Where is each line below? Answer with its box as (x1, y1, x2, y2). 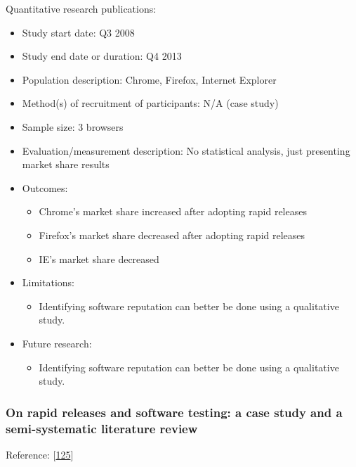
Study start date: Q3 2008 (22, 25, 135, 39)
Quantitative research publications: (6, 1, 157, 15)
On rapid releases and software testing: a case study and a (6, 403, 343, 421)
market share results (22, 157, 110, 172)
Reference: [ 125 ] (6, 447, 74, 461)
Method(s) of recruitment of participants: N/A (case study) (22, 96, 279, 110)
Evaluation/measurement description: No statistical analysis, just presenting (22, 143, 350, 158)
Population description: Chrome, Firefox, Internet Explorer (22, 72, 277, 87)
